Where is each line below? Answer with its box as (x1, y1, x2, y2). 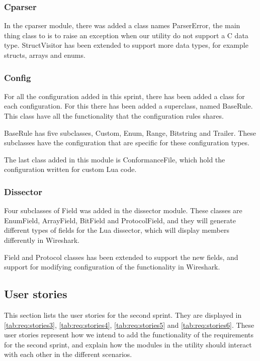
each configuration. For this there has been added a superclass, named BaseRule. (4, 101, 253, 111)
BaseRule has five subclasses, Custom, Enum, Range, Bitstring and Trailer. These (4, 127, 256, 138)
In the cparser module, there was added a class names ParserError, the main (4, 20, 240, 31)
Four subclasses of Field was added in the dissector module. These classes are (4, 205, 242, 216)
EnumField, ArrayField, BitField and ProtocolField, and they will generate (4, 215, 236, 225)
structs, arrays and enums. (4, 50, 85, 60)
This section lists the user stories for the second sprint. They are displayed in (4, 309, 242, 320)
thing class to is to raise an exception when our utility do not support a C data (4, 30, 248, 40)
